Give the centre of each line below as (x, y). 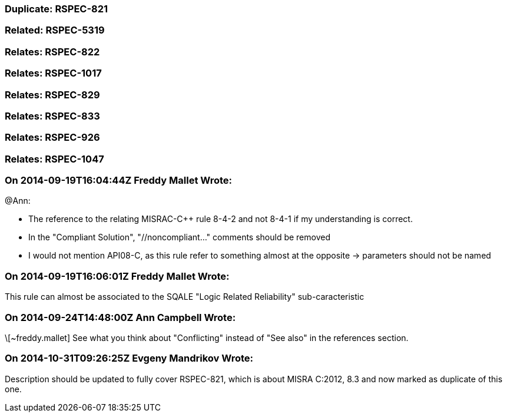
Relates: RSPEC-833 (52, 116)
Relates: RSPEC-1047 (54, 159)
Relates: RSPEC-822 (52, 52)
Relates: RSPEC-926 (52, 138)
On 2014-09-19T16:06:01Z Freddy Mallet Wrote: (117, 276)
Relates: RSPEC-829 (52, 95)
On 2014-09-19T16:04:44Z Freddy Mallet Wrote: (119, 180)
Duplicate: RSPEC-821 (57, 9)
